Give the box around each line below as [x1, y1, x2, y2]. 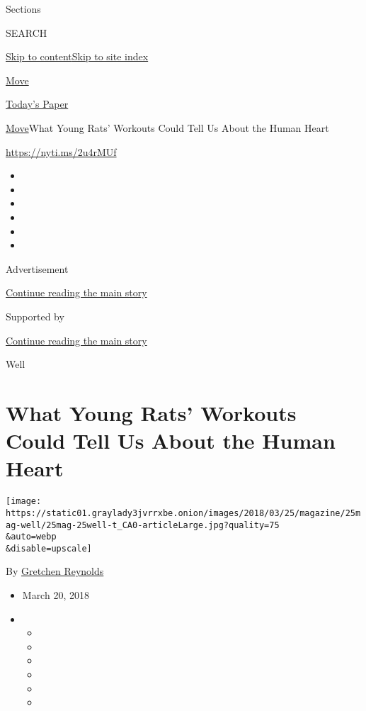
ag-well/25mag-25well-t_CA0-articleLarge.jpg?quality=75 [6, 520, 280, 530]
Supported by [6, 308, 64, 323]
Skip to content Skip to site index [6, 49, 149, 64]
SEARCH [6, 25, 47, 40]
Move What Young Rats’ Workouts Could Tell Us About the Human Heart [6, 120, 329, 135]
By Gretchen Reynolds [6, 564, 104, 578]
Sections [6, 1, 41, 16]
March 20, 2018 [22, 588, 89, 603]
